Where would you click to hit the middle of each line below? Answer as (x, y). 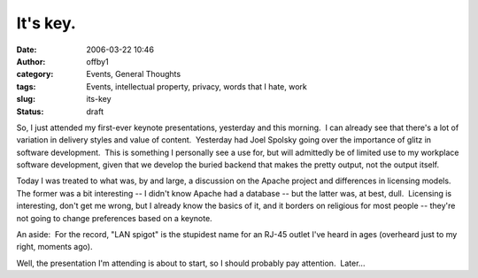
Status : (30, 112)
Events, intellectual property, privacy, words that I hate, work (197, 86)
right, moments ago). (54, 247)
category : (35, 74)
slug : (26, 99)
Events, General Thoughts (134, 74)
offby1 (98, 61)
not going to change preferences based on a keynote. (114, 218)
